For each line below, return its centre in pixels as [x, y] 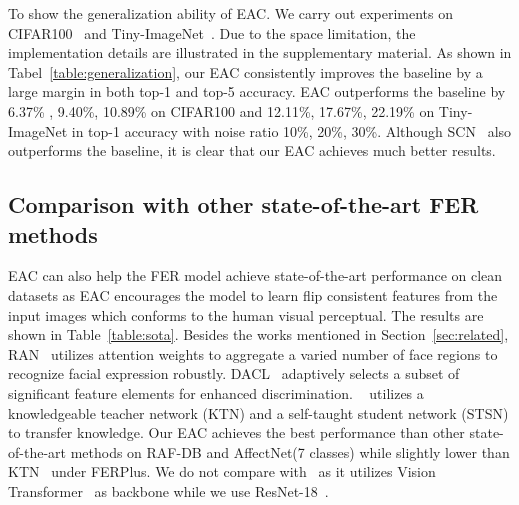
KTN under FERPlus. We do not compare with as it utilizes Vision [222, 471]
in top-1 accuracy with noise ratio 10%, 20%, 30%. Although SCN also [291, 130]
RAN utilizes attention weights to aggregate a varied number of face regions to [253, 353]
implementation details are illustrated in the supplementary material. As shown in [260, 52]
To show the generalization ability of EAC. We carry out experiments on [231, 13]
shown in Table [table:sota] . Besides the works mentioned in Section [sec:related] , [258, 334]
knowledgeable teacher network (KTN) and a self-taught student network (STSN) [258, 412]
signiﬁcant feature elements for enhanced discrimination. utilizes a [216, 392]
